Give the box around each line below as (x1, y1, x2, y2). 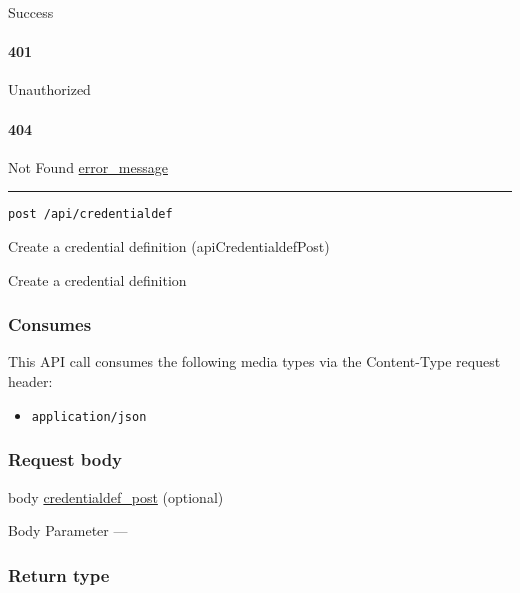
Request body (8, 447, 123, 472)
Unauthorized (8, 79, 91, 100)
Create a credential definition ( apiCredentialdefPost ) (8, 236, 330, 257)
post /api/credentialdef (8, 207, 173, 222)
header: (8, 371, 53, 392)
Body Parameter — (8, 520, 128, 541)
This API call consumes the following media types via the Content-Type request (8, 351, 501, 372)
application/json (31, 409, 147, 424)
